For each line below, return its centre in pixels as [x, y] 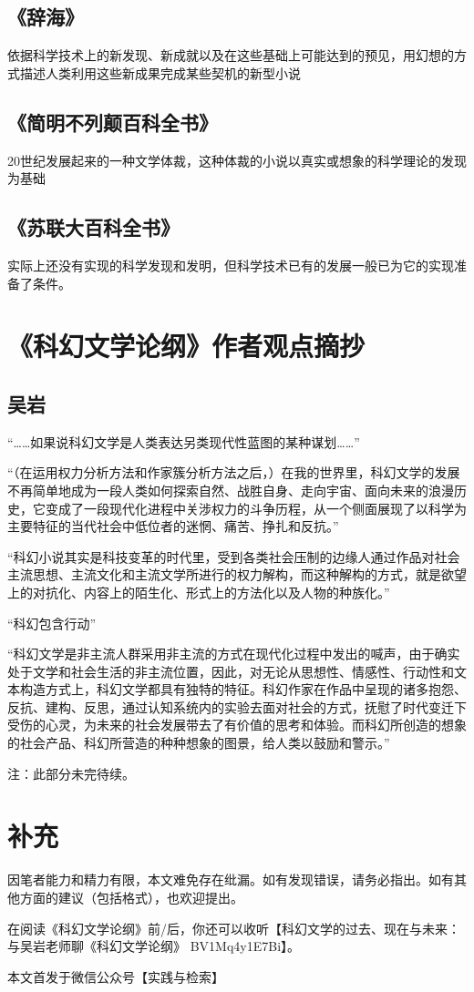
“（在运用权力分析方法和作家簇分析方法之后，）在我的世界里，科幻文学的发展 [234, 472]
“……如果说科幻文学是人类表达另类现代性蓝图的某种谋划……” [184, 441]
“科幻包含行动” [52, 623]
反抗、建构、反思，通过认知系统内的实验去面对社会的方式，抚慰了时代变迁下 [237, 706]
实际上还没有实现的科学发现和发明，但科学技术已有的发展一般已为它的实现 [231, 265]
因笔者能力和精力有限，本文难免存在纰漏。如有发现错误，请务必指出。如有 [231, 880]
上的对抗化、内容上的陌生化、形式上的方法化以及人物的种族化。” [199, 592]
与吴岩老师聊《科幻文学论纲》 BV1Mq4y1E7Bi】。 [154, 946]
